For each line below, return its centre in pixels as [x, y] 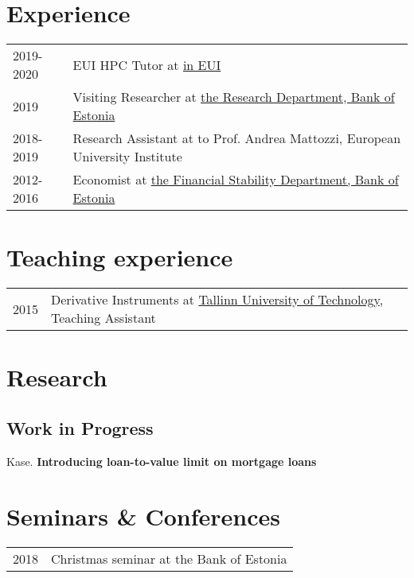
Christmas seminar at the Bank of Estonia [169, 558]
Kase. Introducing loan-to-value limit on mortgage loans [162, 461]
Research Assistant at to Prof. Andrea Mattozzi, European [237, 138]
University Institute [127, 157]
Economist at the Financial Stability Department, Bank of [236, 180]
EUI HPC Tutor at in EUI [147, 64]
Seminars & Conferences [143, 516]
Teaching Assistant [103, 318]
